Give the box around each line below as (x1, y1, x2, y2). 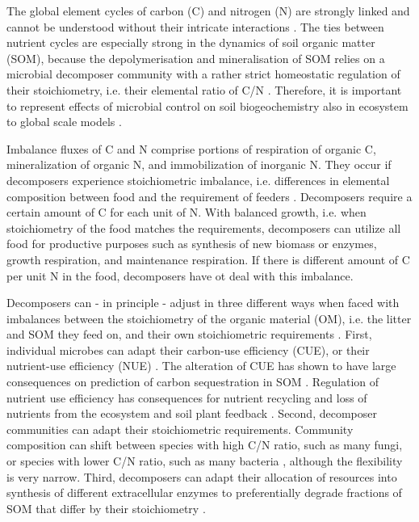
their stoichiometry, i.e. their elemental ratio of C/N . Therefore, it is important (6, 81, 402, 98)
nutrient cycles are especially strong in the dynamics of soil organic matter (6, 34, 375, 51)
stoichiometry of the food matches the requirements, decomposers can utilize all (6, 219, 401, 236)
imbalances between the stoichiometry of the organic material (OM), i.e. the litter (6, 309, 412, 326)
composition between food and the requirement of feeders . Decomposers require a (6, 187, 413, 204)
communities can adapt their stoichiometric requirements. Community (6, 420, 354, 437)
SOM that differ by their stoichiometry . (6, 499, 206, 516)
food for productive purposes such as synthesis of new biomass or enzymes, (6, 235, 377, 252)
